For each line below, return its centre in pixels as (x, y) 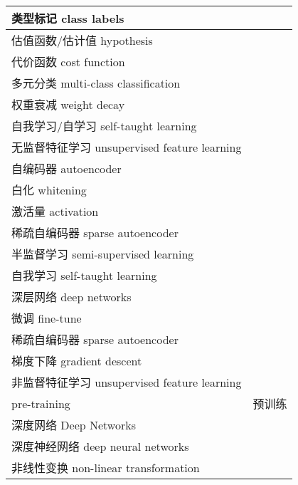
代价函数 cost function (68, 62)
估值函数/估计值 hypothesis (82, 40)
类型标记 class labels (68, 18)
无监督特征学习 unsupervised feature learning (127, 147)
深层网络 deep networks (71, 297)
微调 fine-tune (47, 318)
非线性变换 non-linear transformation (106, 468)
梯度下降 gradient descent (77, 361)
